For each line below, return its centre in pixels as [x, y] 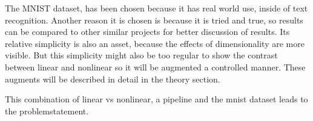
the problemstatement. [47, 110]
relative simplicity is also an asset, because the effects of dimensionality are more [155, 43]
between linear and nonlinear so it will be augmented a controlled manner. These [155, 67]
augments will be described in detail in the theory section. [113, 79]
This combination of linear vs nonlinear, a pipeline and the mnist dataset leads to [156, 99]
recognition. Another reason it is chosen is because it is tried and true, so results [154, 20]
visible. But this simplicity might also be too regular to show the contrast [141, 55]
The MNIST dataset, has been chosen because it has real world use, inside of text [156, 8]
